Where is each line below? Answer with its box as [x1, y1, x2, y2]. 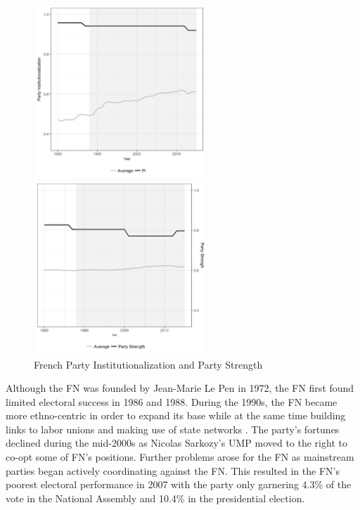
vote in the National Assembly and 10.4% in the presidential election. [6, 490, 305, 505]
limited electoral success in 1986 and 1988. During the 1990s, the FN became [6, 394, 337, 409]
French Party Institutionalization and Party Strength [34, 357, 263, 371]
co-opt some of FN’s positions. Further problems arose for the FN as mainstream [6, 450, 354, 464]
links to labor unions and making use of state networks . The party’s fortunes [6, 421, 340, 436]
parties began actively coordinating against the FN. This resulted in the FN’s [6, 463, 340, 478]
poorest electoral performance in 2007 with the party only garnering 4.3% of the [6, 477, 352, 492]
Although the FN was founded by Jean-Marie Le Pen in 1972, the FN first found [6, 381, 354, 395]
